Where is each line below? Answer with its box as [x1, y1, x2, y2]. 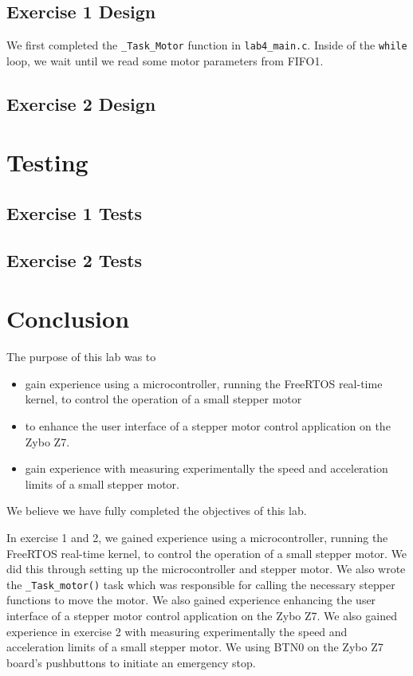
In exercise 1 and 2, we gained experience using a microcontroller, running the [6, 529, 388, 546]
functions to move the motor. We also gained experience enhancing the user [6, 591, 376, 608]
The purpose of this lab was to [6, 348, 156, 365]
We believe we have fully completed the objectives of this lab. [6, 502, 307, 519]
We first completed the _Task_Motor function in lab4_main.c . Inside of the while [6, 37, 407, 53]
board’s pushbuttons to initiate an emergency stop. [6, 654, 256, 670]
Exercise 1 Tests [6, 201, 143, 225]
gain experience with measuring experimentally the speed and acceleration [25, 460, 388, 477]
